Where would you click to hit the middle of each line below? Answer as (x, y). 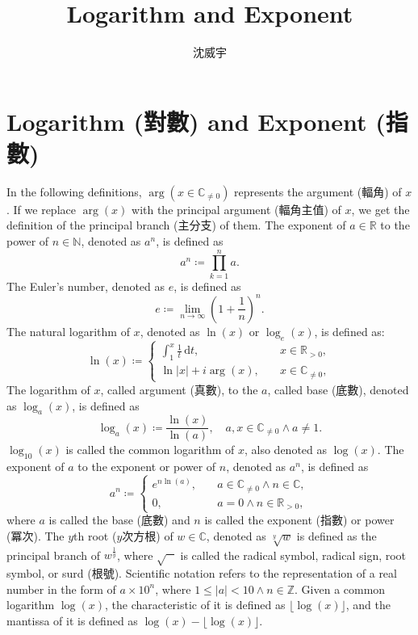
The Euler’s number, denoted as (86, 286)
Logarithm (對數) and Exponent (187, 121)
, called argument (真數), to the (179, 389)
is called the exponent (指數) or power (299, 520)
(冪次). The (36, 535)
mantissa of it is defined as (72, 620)
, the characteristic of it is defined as (195, 605)
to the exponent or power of (147, 467)
